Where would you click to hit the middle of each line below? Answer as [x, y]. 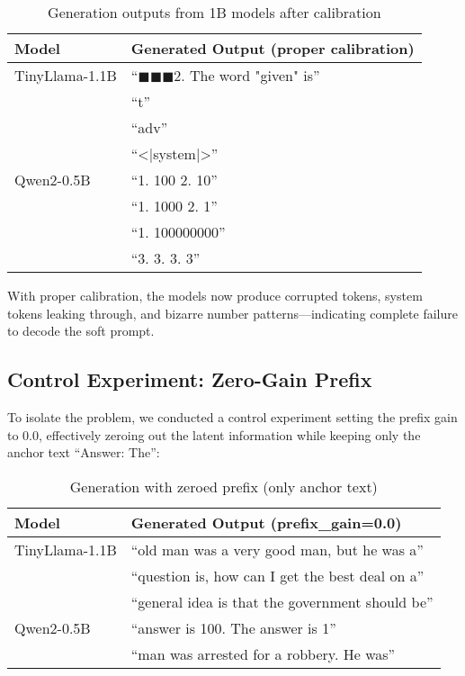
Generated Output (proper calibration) [273, 48]
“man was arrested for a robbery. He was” [263, 653]
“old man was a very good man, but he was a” [277, 549]
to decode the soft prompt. [81, 331]
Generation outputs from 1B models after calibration [215, 12]
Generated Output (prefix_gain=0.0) [266, 522]
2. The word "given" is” [247, 75]
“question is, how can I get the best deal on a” [277, 575]
